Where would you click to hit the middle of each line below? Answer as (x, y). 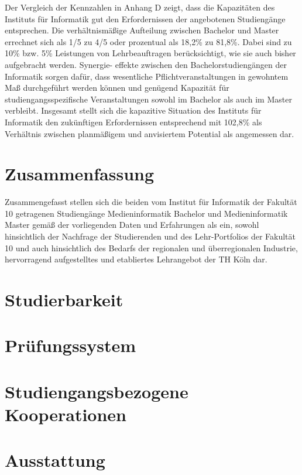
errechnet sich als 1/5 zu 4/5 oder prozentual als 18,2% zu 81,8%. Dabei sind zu (148, 41)
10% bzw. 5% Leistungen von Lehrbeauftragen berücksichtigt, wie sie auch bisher (150, 53)
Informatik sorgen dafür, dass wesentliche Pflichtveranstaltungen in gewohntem (147, 76)
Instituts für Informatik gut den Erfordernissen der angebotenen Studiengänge (145, 18)
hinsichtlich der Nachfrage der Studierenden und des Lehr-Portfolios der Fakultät (150, 236)
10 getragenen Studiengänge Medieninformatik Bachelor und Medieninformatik (146, 213)
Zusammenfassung (80, 174)
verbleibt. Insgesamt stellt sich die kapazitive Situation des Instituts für (133, 110)
